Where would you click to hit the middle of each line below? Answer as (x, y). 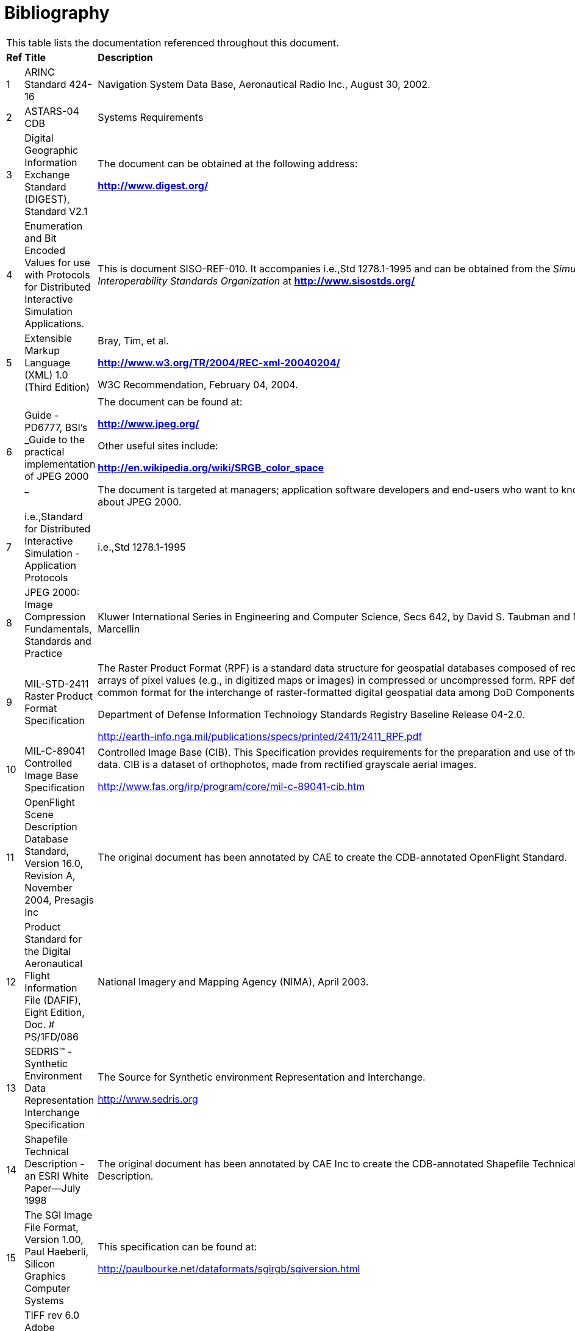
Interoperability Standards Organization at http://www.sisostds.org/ (256, 281)
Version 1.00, (54, 1239)
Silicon (40, 1264)
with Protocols (57, 274)
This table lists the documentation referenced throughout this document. (173, 42)
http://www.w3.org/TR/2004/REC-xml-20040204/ (219, 362)
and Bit (41, 238)
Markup (42, 350)
